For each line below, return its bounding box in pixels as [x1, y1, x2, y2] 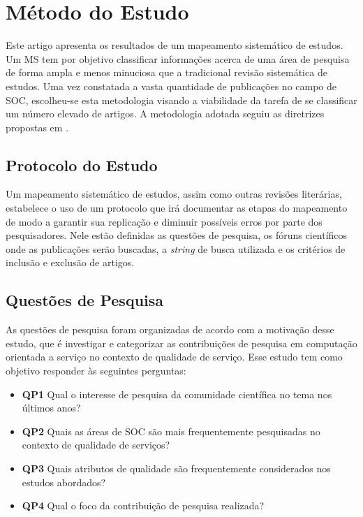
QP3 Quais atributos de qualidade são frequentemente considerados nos [22, 461, 331, 475]
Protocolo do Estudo [6, 154, 158, 175]
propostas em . [6, 119, 69, 134]
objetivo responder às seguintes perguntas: [6, 363, 186, 378]
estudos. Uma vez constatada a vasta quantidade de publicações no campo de [6, 78, 337, 93]
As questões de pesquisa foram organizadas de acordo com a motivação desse [6, 322, 334, 337]
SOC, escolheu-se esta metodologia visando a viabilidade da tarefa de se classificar [6, 92, 357, 107]
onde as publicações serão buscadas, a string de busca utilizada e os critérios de [6, 241, 346, 256]
